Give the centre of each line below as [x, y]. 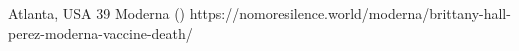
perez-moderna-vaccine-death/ [100, 32]
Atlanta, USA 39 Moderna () [97, 13]
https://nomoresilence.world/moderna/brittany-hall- [350, 13]
